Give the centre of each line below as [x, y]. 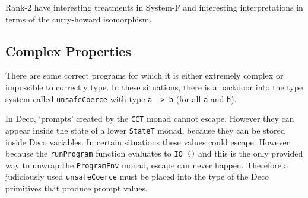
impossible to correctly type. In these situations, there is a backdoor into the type [154, 87]
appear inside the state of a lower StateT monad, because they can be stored [145, 130]
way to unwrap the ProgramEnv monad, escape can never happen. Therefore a [147, 165]
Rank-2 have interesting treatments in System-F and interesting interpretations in [154, 7]
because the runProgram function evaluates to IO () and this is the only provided [154, 153]
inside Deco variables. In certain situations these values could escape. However [148, 142]
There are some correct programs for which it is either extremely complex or [145, 75]
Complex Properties [68, 51]
